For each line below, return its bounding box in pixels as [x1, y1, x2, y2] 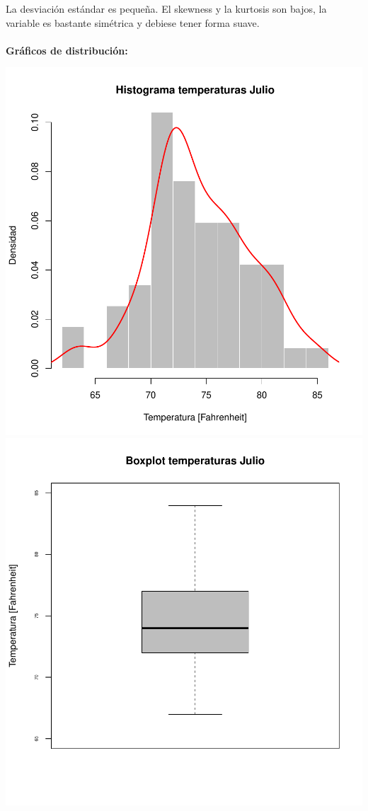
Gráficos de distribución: [6, 42, 128, 57]
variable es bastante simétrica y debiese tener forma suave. [6, 15, 260, 30]
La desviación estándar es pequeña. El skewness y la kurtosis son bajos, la [6, 1, 327, 16]
